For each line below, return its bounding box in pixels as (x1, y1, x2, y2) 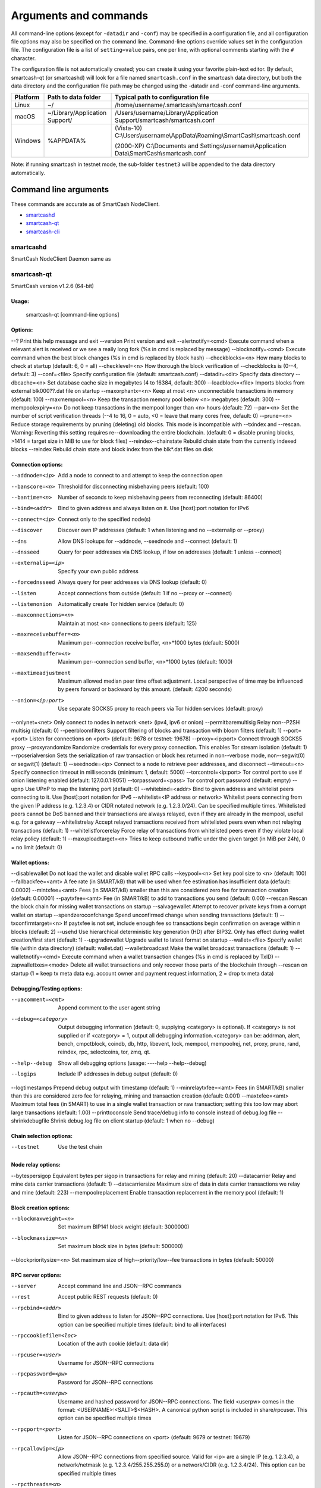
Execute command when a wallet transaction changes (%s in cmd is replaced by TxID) (61, 953, 273, 960)
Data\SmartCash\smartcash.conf (114, 149, 206, 158)
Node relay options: (11, 1161, 61, 1168)
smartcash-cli (26, 228, 60, 235)
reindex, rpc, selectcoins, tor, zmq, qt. (58, 1048, 151, 1056)
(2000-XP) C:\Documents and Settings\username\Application (114, 142, 287, 150)
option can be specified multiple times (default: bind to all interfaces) (58, 1321, 227, 1328)
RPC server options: (11, 1271, 62, 1278)
